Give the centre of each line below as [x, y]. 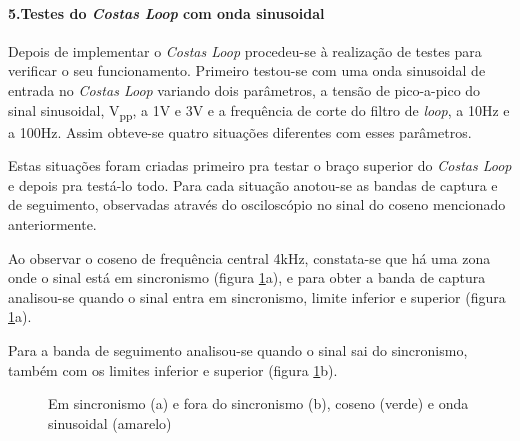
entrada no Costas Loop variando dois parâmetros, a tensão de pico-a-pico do [244, 89]
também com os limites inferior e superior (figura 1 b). [173, 369]
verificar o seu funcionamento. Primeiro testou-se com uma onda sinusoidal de [247, 70]
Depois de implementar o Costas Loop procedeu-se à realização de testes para [245, 50]
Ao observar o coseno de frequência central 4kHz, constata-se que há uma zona [249, 257]
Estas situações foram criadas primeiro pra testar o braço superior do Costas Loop [260, 165]
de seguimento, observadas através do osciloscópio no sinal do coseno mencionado [257, 204]
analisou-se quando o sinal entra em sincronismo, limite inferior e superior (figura [257, 296]
